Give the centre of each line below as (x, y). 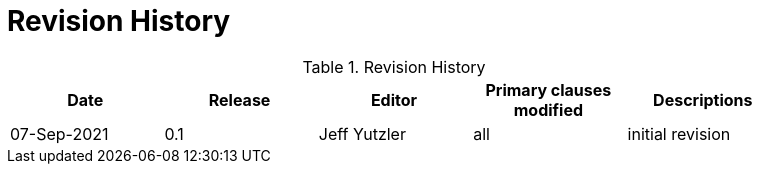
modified (548, 109)
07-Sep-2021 (59, 133)
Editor (394, 99)
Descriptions (703, 99)
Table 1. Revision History (394, 66)
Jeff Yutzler (362, 133)
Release (239, 99)
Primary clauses (548, 89)
